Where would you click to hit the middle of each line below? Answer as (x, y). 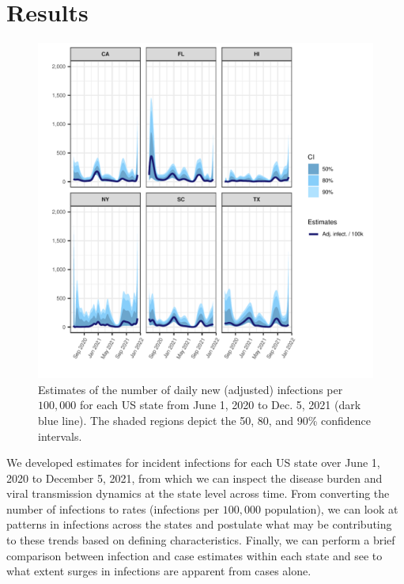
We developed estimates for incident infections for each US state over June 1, (193, 463)
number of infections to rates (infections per (113, 508)
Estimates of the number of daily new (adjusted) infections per (191, 389)
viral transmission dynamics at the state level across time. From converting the (198, 493)
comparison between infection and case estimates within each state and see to (194, 555)
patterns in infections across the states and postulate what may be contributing (199, 524)
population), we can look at (331, 508)
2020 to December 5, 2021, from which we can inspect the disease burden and (194, 478)
